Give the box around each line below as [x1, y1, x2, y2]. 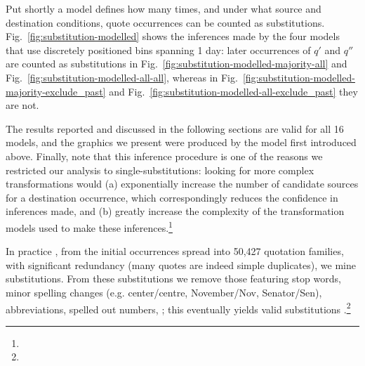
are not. [6, 98, 39, 112]
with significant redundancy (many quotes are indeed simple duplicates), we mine [6, 257, 356, 272]
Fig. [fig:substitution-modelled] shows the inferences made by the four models [6, 29, 340, 44]
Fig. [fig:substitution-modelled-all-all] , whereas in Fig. [6, 70, 238, 84]
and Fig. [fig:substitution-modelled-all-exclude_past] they [109, 84, 358, 98]
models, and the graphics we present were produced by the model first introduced [6, 135, 357, 150]
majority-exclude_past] [6, 84, 106, 98]
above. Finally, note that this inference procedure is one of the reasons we [6, 148, 323, 163]
